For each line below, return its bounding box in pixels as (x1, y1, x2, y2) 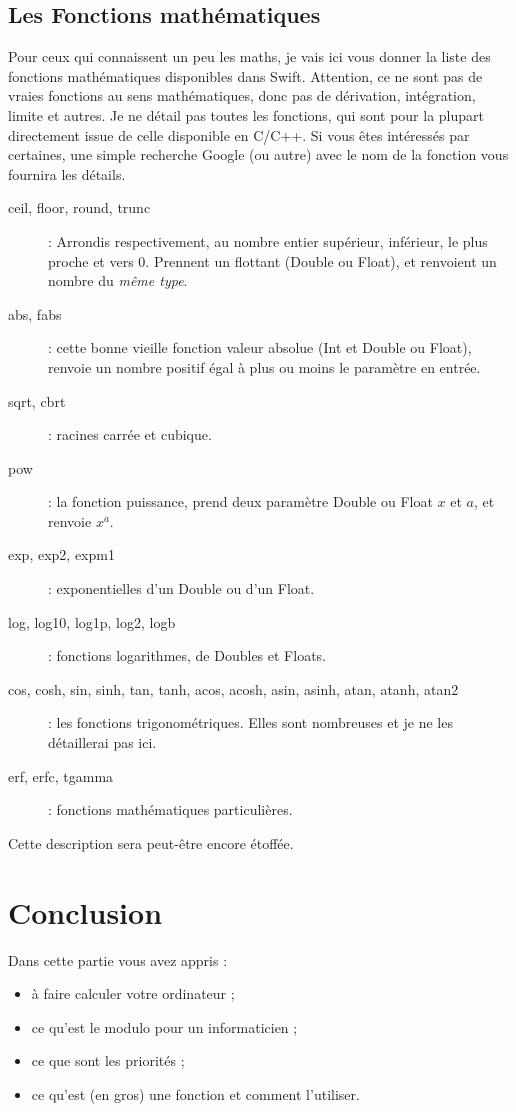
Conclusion (8, 891, 163, 932)
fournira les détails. (8, 163, 126, 184)
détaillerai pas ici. (48, 732, 157, 753)
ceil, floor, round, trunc (8, 197, 151, 218)
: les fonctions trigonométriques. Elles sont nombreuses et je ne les (48, 712, 453, 733)
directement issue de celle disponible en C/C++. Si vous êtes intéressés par (8, 124, 470, 145)
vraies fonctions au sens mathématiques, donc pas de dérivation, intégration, (8, 85, 476, 106)
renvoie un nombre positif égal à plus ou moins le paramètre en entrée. (48, 356, 481, 377)
